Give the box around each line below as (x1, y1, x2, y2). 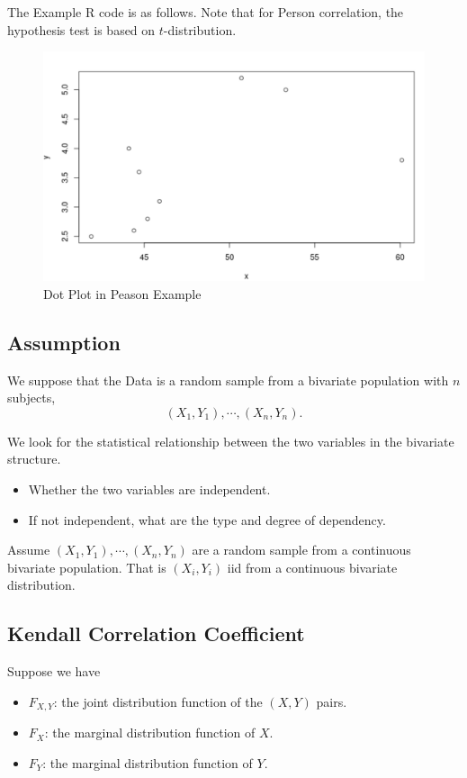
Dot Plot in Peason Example (43, 284, 202, 303)
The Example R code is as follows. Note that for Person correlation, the (7, 3, 404, 21)
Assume (7, 540, 50, 559)
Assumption (7, 328, 121, 356)
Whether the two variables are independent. (28, 480, 271, 499)
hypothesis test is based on (7, 20, 156, 39)
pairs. (316, 692, 347, 710)
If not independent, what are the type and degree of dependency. (28, 510, 386, 529)
